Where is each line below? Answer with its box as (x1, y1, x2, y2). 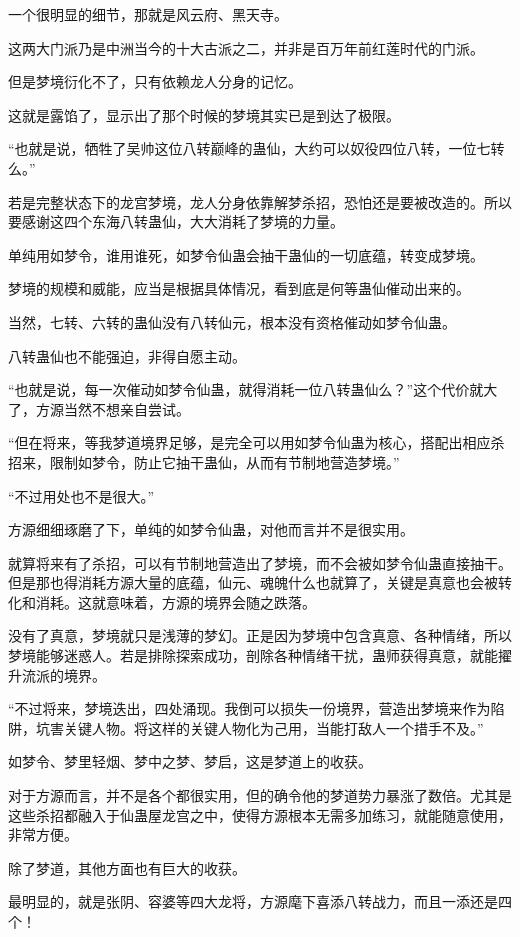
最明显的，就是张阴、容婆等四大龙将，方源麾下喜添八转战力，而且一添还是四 (8, 891, 512, 912)
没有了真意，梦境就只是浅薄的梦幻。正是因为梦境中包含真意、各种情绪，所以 (8, 625, 512, 646)
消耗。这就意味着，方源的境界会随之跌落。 (35, 591, 316, 612)
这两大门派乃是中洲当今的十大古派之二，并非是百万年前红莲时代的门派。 (8, 37, 484, 58)
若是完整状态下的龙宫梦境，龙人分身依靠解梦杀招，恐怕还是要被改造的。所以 (8, 191, 512, 212)
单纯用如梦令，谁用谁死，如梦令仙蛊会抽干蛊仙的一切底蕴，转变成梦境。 (8, 244, 484, 265)
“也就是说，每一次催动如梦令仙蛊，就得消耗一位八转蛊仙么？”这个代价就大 (8, 379, 498, 400)
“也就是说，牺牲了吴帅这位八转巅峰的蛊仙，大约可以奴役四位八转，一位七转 (8, 138, 505, 159)
